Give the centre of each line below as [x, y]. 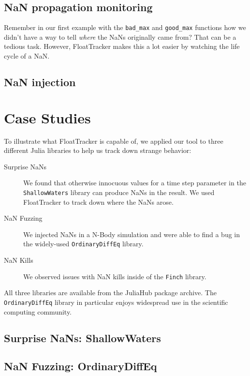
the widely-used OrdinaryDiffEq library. [83, 244]
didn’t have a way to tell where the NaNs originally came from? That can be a [120, 37]
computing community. [38, 311]
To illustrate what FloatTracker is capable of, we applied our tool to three [114, 141]
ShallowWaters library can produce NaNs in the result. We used [119, 192]
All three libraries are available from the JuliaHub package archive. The [110, 293]
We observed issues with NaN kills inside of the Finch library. [115, 276]
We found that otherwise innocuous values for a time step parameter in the [135, 183]
